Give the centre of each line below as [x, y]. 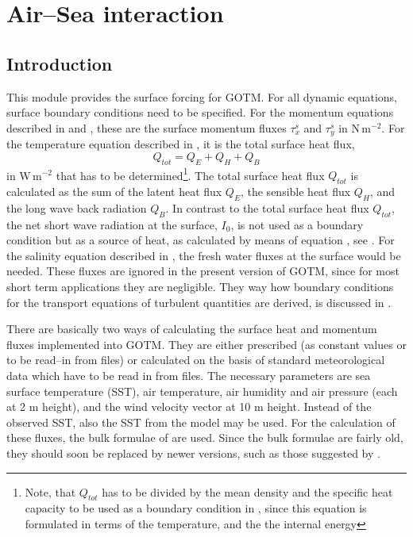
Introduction [60, 63]
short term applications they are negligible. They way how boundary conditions [200, 287]
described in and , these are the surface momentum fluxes [147, 127]
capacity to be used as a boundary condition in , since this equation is [196, 508]
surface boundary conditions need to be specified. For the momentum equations [200, 112]
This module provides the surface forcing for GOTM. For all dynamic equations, [202, 96]
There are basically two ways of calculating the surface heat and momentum [192, 329]
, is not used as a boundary [297, 224]
